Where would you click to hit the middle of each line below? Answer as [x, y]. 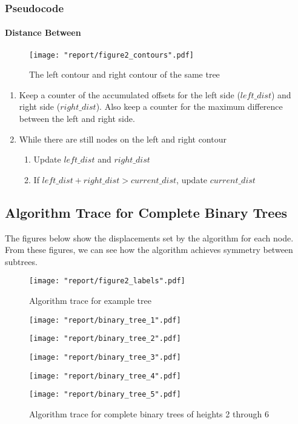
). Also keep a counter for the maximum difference [189, 106]
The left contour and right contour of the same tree [124, 74]
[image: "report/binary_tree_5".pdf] [105, 395]
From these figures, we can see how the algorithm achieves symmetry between [149, 250]
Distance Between [43, 32]
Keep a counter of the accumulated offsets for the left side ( [130, 94]
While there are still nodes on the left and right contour [123, 139]
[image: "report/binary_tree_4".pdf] [105, 376]
